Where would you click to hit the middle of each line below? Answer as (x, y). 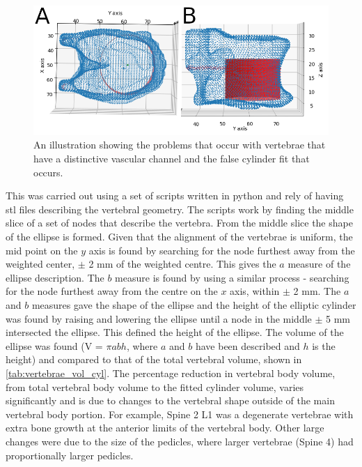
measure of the (319, 264)
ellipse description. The (55, 277)
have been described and (247, 345)
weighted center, (40, 264)
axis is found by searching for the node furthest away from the (222, 250)
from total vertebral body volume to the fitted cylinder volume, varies (155, 386)
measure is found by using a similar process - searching (232, 277)
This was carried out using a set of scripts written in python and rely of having (175, 196)
